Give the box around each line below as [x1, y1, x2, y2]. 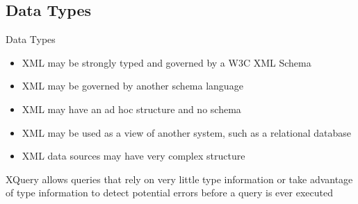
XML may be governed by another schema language [22, 78, 243, 93]
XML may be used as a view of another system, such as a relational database [22, 125, 352, 139]
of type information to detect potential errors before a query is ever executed [6, 185, 333, 200]
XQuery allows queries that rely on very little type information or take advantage [6, 171, 353, 186]
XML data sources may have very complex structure [22, 148, 245, 163]
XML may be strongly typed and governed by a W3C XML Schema [22, 55, 311, 69]
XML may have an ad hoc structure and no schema [22, 101, 241, 116]
